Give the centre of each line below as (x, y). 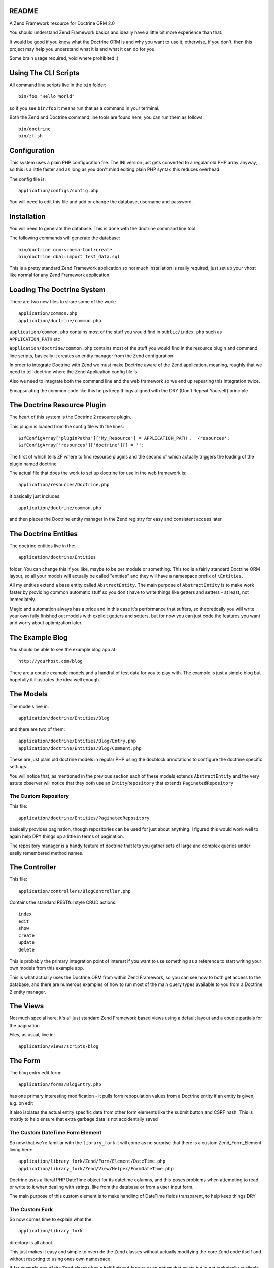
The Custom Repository (39, 796)
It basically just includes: (35, 496)
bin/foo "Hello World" (47, 97)
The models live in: (29, 706)
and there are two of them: (37, 729)
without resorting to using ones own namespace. (60, 1259)
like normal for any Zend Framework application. (60, 275)
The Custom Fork (31, 1209)
